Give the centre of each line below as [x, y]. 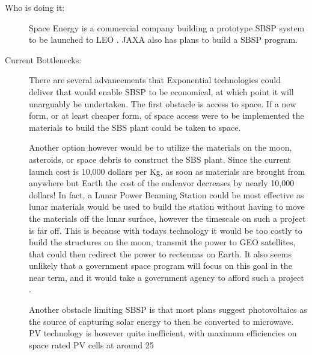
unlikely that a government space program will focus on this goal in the [161, 265]
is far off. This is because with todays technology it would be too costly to [166, 230]
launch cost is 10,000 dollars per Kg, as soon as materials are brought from [167, 171]
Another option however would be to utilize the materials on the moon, [161, 147]
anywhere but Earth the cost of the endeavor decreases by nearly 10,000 [162, 183]
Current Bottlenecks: [43, 59]
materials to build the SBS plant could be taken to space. [135, 127]
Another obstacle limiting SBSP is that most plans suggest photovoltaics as [168, 309]
